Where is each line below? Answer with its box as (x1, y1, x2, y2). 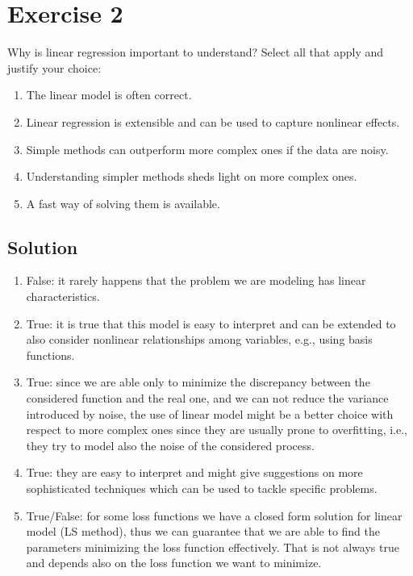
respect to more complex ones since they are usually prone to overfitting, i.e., (26, 421, 407, 438)
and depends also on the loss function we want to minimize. (26, 554, 322, 571)
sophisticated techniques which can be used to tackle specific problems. (26, 480, 378, 497)
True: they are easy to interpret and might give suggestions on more (26, 464, 363, 481)
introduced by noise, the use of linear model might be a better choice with (26, 405, 394, 422)
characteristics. (26, 288, 100, 305)
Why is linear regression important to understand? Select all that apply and (7, 44, 384, 61)
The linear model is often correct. (26, 86, 192, 103)
